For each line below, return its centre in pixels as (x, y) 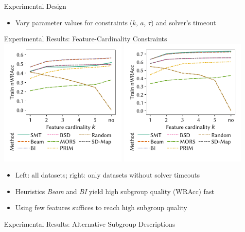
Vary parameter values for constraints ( (74, 22)
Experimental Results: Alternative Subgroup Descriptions (90, 224)
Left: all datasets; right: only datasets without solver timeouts (107, 175)
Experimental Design (35, 6)
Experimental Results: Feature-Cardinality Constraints (86, 39)
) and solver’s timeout (184, 22)
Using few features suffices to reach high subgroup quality (101, 207)
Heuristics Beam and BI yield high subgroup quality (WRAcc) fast (115, 191)
